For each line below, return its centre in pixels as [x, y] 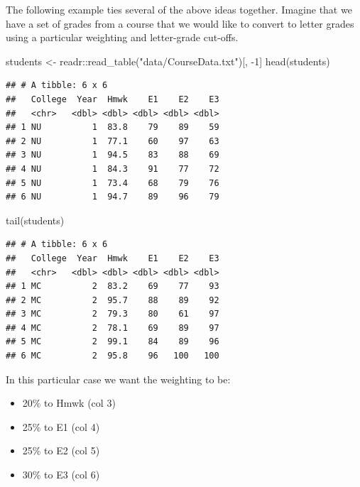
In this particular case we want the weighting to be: [118, 379]
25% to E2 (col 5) [61, 450]
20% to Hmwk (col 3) [69, 403]
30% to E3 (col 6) [61, 475]
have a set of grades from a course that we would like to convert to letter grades [180, 23]
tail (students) [35, 220]
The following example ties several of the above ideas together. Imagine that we [179, 9]
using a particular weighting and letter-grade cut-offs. [122, 37]
